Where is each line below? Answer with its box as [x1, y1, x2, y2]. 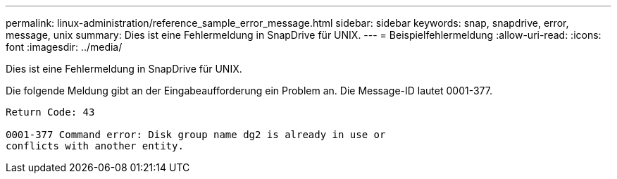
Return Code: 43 [6, 106, 95, 118]
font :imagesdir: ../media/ [6, 41, 123, 53]
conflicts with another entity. [6, 140, 184, 152]
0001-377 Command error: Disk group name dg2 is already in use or [6, 129, 386, 140]
